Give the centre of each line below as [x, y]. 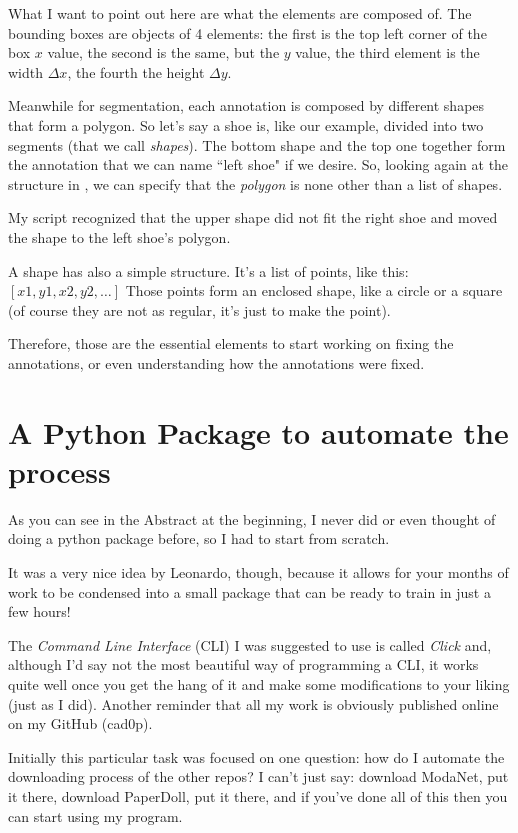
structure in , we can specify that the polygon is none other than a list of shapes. [255, 183]
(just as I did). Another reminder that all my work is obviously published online [253, 703]
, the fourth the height [136, 71]
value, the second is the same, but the [163, 52]
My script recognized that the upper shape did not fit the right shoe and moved [253, 217]
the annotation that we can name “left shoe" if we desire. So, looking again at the [258, 164]
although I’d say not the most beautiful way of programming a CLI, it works [243, 664]
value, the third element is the [387, 52]
